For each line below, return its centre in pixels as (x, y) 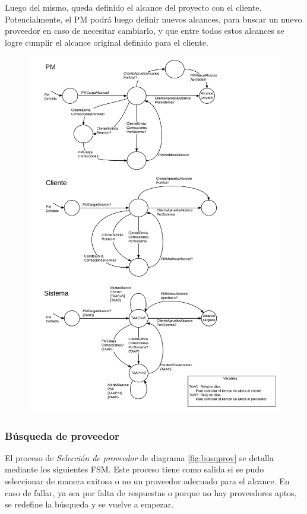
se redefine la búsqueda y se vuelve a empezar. (89, 504)
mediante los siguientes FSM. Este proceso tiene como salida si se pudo (134, 469)
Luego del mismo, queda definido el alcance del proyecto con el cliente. (133, 7)
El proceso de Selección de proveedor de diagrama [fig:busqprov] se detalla (139, 457)
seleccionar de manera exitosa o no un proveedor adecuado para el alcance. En (147, 481)
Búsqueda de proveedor (62, 435)
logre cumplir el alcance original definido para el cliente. (107, 42)
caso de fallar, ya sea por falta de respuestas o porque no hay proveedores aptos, (151, 492)
